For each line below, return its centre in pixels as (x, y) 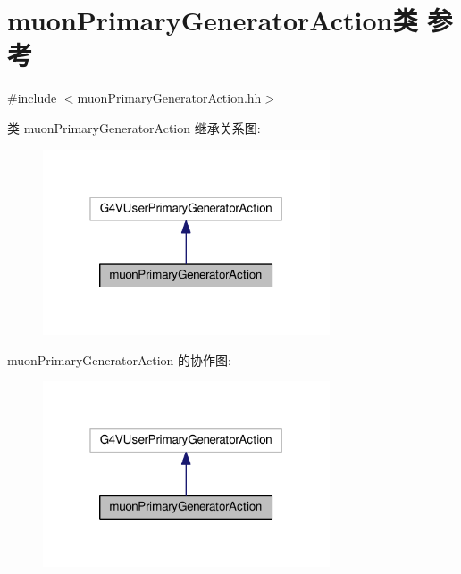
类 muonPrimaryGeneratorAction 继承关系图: (134, 127)
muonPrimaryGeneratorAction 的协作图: (119, 359)
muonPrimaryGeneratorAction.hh (169, 98)
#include (32, 98)
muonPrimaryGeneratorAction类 (213, 20)
